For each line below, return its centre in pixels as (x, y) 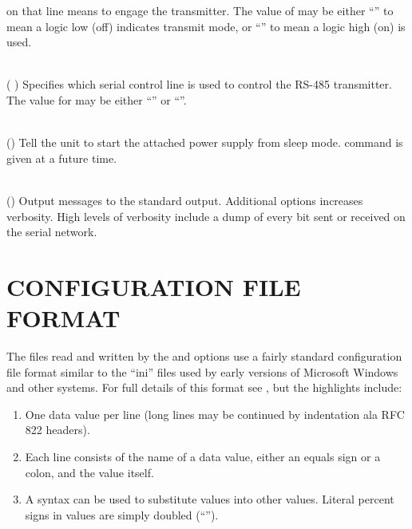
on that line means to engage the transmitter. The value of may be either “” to (200, 10)
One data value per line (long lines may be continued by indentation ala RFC (215, 414)
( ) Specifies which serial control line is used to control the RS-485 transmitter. (199, 84)
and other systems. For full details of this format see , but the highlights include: (204, 387)
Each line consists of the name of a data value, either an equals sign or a (203, 456)
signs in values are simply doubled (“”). (122, 514)
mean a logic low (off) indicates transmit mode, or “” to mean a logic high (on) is (206, 26)
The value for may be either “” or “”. (97, 99)
